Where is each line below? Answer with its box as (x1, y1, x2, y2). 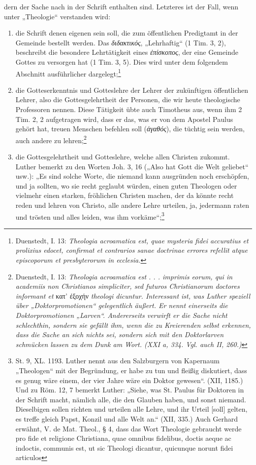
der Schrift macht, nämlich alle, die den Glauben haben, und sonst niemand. (15, 394, 247, 404)
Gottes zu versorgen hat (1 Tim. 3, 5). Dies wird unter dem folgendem (15, 56, 228, 67)
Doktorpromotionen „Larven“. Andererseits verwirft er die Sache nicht (15, 310, 227, 320)
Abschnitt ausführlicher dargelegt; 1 (15, 67, 121, 78)
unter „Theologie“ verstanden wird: (4, 11, 111, 21)
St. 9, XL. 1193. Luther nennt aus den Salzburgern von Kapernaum (15, 355, 220, 366)
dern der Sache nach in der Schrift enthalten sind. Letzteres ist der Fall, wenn (4, 1, 239, 11)
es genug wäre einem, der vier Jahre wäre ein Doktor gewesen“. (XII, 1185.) (15, 375, 243, 385)
